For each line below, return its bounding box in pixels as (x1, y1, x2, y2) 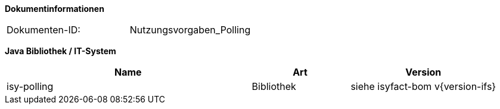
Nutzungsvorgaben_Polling (129, 24, 251, 36)
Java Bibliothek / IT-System (5, 46, 116, 56)
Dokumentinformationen (5, 4, 104, 14)
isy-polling (7, 80, 54, 92)
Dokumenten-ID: (7, 24, 80, 36)
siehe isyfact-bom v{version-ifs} (350, 80, 496, 92)
